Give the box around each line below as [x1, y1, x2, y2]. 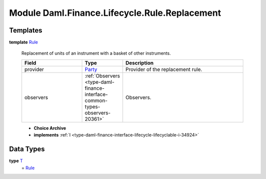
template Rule [9, 39, 38, 45]
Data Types [9, 145, 45, 153]
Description [126, 59, 154, 66]
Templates [9, 26, 42, 35]
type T [9, 158, 23, 164]
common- [84, 97, 108, 104]
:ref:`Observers [84, 72, 120, 79]
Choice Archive [33, 125, 66, 131]
